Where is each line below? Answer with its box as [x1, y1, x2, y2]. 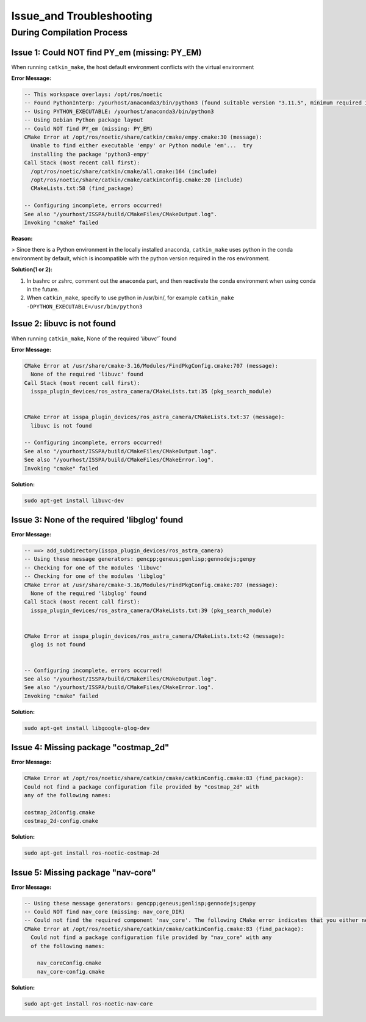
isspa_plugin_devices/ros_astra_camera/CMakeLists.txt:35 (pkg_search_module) [30, 388, 272, 395]
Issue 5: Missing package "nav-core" [11, 867, 156, 878]
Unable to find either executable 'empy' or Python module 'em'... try [30, 142, 253, 149]
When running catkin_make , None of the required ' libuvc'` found [11, 335, 177, 342]
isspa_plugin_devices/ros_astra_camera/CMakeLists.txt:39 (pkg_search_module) [30, 607, 272, 614]
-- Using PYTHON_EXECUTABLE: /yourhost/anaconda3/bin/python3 [24, 108, 214, 115]
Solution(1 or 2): [11, 266, 53, 273]
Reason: [11, 235, 33, 242]
